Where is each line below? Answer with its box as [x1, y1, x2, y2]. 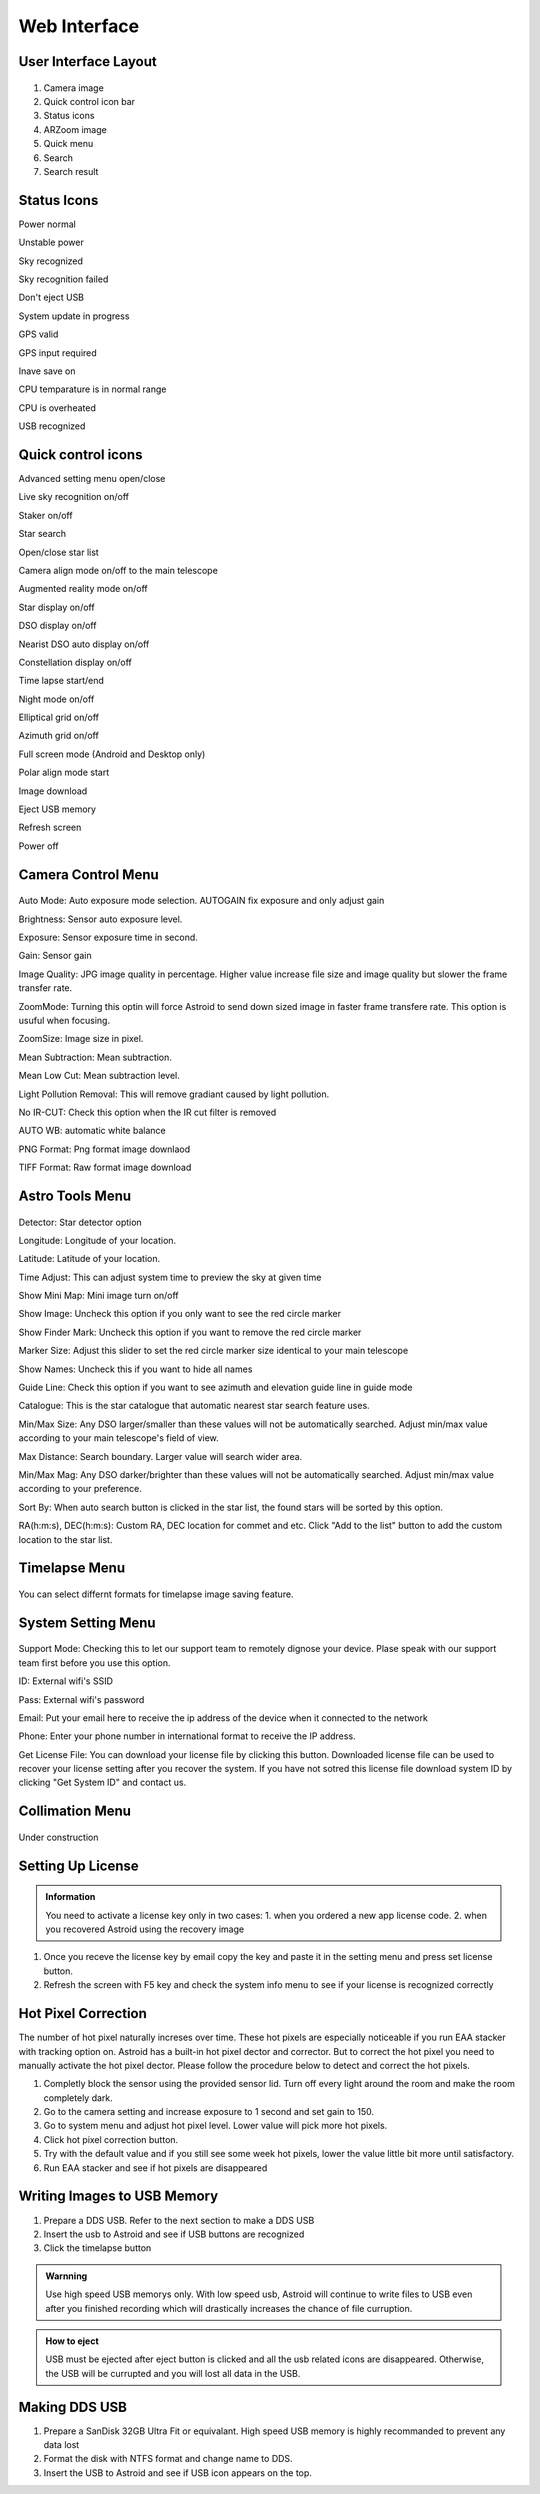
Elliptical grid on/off [18, 711, 100, 724]
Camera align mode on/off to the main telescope [18, 564, 219, 576]
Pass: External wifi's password [18, 1693, 145, 1705]
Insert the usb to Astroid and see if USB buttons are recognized [43, 2228, 305, 2240]
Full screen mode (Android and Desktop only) [18, 748, 206, 760]
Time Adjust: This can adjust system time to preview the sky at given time [18, 1271, 322, 1283]
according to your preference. [18, 1483, 142, 1495]
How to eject [45, 2335, 99, 2347]
